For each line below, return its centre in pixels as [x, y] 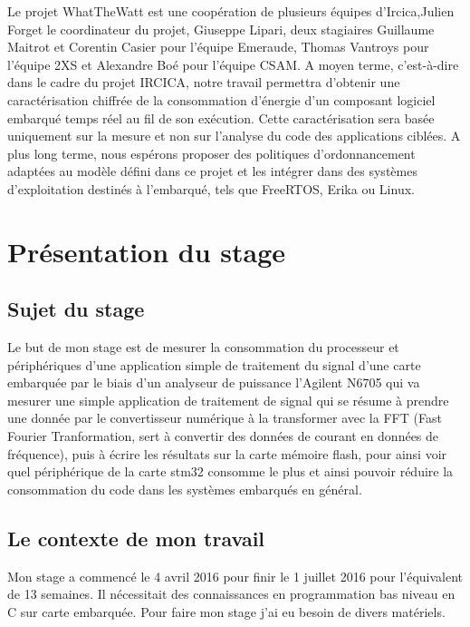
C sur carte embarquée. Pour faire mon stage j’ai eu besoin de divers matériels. [226, 611]
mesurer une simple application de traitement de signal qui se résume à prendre [228, 400]
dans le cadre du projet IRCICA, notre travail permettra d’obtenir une [204, 82]
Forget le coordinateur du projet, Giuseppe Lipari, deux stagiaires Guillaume [221, 29]
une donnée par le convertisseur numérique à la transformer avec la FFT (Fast [225, 418]
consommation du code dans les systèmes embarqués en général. [185, 489]
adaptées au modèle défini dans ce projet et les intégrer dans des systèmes [212, 171]
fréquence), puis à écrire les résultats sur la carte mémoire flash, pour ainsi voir [227, 453]
